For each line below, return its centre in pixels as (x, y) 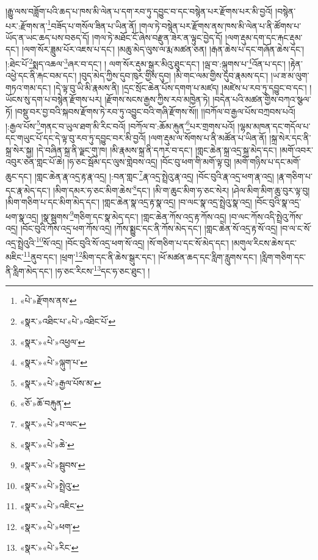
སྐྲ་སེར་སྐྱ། (20, 149)
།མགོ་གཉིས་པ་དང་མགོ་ (267, 162)
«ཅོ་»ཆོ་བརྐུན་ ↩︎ (45, 403)
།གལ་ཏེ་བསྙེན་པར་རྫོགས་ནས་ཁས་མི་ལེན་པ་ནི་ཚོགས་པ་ (220, 25)
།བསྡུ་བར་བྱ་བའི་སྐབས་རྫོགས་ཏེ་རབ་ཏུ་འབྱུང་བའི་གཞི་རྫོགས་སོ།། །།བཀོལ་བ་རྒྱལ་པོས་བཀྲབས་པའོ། (155, 112)
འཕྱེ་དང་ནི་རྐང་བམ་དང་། (41, 76)
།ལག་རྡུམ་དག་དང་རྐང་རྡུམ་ (264, 37)
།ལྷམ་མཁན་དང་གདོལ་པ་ (274, 126)
